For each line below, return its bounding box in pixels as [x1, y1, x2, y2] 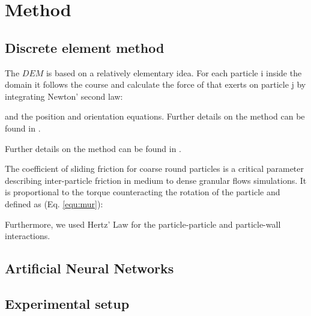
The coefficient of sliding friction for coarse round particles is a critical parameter [5, 162, 304, 175]
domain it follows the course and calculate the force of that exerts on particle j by [5, 78, 306, 91]
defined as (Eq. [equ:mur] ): [5, 197, 103, 210]
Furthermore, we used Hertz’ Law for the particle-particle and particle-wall [5, 217, 281, 230]
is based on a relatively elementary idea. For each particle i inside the [46, 66, 302, 79]
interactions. [5, 229, 50, 242]
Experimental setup [5, 294, 130, 312]
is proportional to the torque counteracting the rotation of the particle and [5, 186, 280, 198]
